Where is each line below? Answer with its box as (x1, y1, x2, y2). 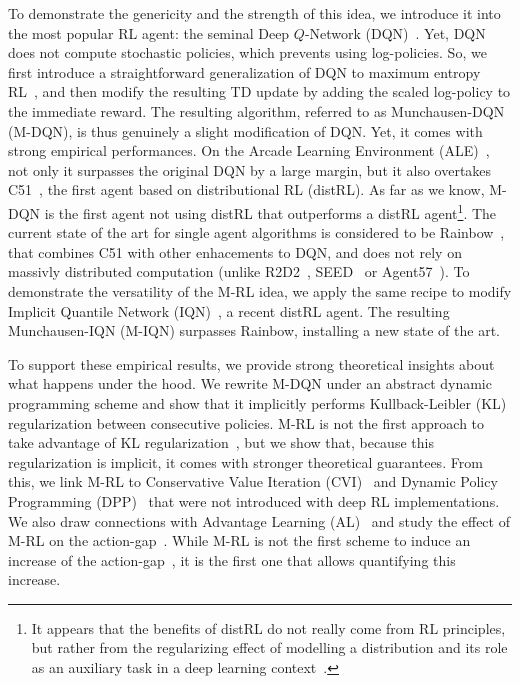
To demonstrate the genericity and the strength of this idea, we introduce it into (8, 3, 501, 23)
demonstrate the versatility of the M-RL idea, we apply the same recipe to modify (8, 280, 512, 301)
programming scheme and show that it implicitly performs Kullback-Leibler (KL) (8, 392, 507, 413)
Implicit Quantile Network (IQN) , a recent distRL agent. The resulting (8, 300, 450, 321)
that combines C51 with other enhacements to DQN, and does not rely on (8, 241, 462, 262)
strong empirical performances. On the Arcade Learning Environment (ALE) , (8, 140, 490, 161)
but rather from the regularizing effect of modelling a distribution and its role (31, 637, 508, 658)
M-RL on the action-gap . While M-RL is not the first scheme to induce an (8, 530, 471, 551)
